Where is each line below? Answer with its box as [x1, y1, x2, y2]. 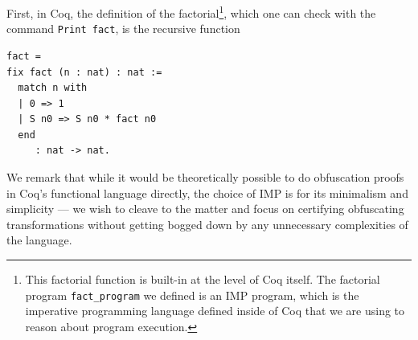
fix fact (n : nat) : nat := [6, 66, 162, 78]
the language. [6, 231, 72, 248]
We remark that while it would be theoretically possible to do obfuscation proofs [6, 169, 404, 186]
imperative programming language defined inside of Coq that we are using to [25, 302, 405, 319]
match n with [18, 82, 88, 94]
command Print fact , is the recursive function [6, 20, 240, 37]
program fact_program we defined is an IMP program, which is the [25, 286, 359, 303]
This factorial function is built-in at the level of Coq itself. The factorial [25, 271, 380, 288]
